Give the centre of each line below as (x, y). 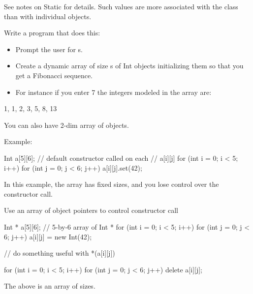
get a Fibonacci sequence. (54, 75)
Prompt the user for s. (49, 49)
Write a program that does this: (52, 33)
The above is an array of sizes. (50, 286)
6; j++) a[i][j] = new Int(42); (48, 236)
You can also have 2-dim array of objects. (66, 125)
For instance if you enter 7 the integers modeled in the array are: (113, 92)
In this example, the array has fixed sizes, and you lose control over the (111, 184)
